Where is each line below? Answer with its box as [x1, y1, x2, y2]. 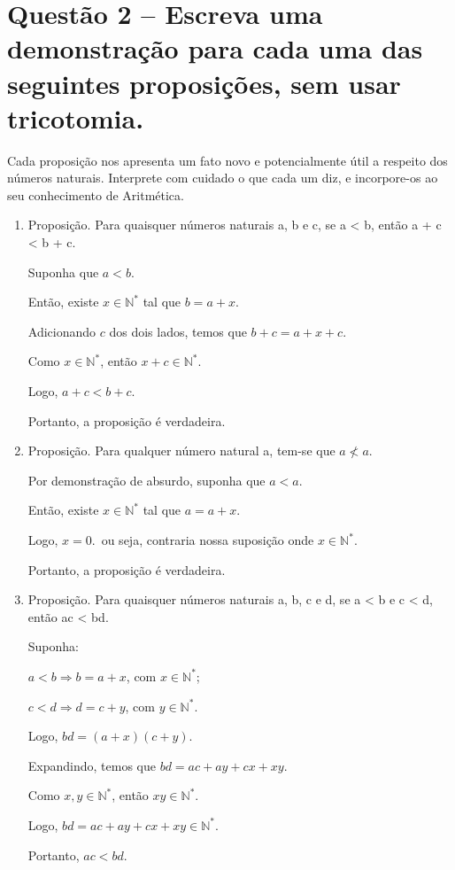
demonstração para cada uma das [7, 30, 423, 66]
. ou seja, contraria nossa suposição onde [91, 531, 314, 548]
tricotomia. [7, 99, 144, 136]
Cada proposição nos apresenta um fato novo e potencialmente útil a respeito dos [7, 151, 448, 169]
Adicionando [27, 322, 96, 340]
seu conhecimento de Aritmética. [7, 185, 184, 204]
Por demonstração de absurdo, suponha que [27, 470, 266, 489]
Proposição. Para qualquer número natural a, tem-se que [27, 441, 335, 460]
